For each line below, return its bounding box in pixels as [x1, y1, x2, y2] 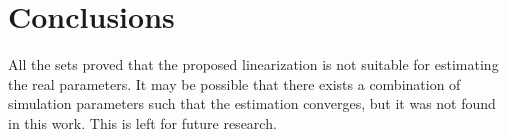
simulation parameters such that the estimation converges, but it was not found [8, 93, 496, 114]
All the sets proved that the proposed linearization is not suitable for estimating [8, 54, 499, 75]
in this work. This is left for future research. [8, 112, 277, 133]
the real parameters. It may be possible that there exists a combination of [8, 73, 461, 94]
